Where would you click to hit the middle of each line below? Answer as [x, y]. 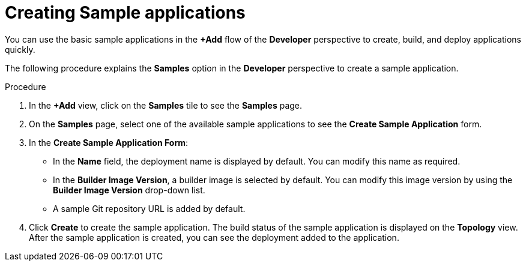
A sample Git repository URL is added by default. [149, 208]
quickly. [20, 49]
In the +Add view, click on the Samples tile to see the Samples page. [166, 105]
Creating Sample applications [125, 13]
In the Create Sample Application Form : [109, 142]
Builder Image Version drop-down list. [129, 190]
